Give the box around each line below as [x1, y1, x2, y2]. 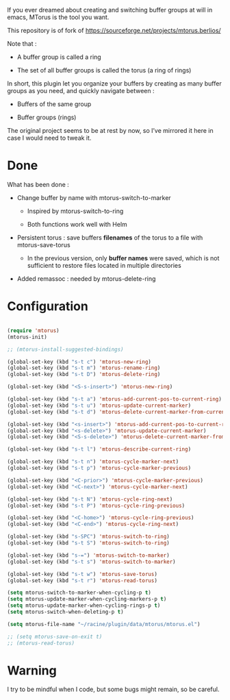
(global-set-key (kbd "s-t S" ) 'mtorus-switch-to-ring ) [7, 540, 170, 547]
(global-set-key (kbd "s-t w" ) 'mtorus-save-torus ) [7, 571, 157, 577]
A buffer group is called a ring [16, 53, 101, 61]
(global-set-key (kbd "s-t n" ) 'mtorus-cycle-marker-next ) [7, 458, 179, 465]
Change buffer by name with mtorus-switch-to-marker [16, 193, 171, 201]
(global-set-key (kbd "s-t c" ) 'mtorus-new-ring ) [7, 358, 152, 365]
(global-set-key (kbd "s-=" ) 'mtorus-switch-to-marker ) [7, 551, 170, 559]
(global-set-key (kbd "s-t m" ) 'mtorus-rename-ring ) [7, 364, 161, 372]
